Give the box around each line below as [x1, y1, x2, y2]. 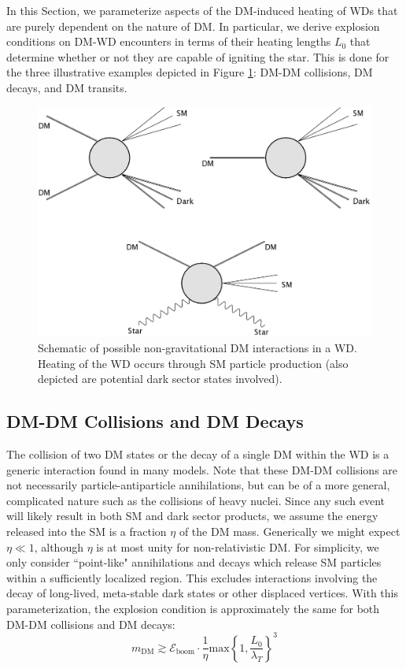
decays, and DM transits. [6, 79, 127, 95]
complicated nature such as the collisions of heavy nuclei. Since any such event [6, 492, 386, 508]
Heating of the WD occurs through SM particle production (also [38, 355, 349, 371]
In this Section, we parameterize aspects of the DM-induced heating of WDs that [6, 2, 398, 18]
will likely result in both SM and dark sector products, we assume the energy [6, 507, 378, 524]
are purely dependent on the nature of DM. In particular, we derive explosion [6, 17, 380, 34]
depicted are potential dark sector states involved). [38, 370, 282, 387]
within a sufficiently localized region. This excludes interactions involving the [6, 569, 378, 585]
